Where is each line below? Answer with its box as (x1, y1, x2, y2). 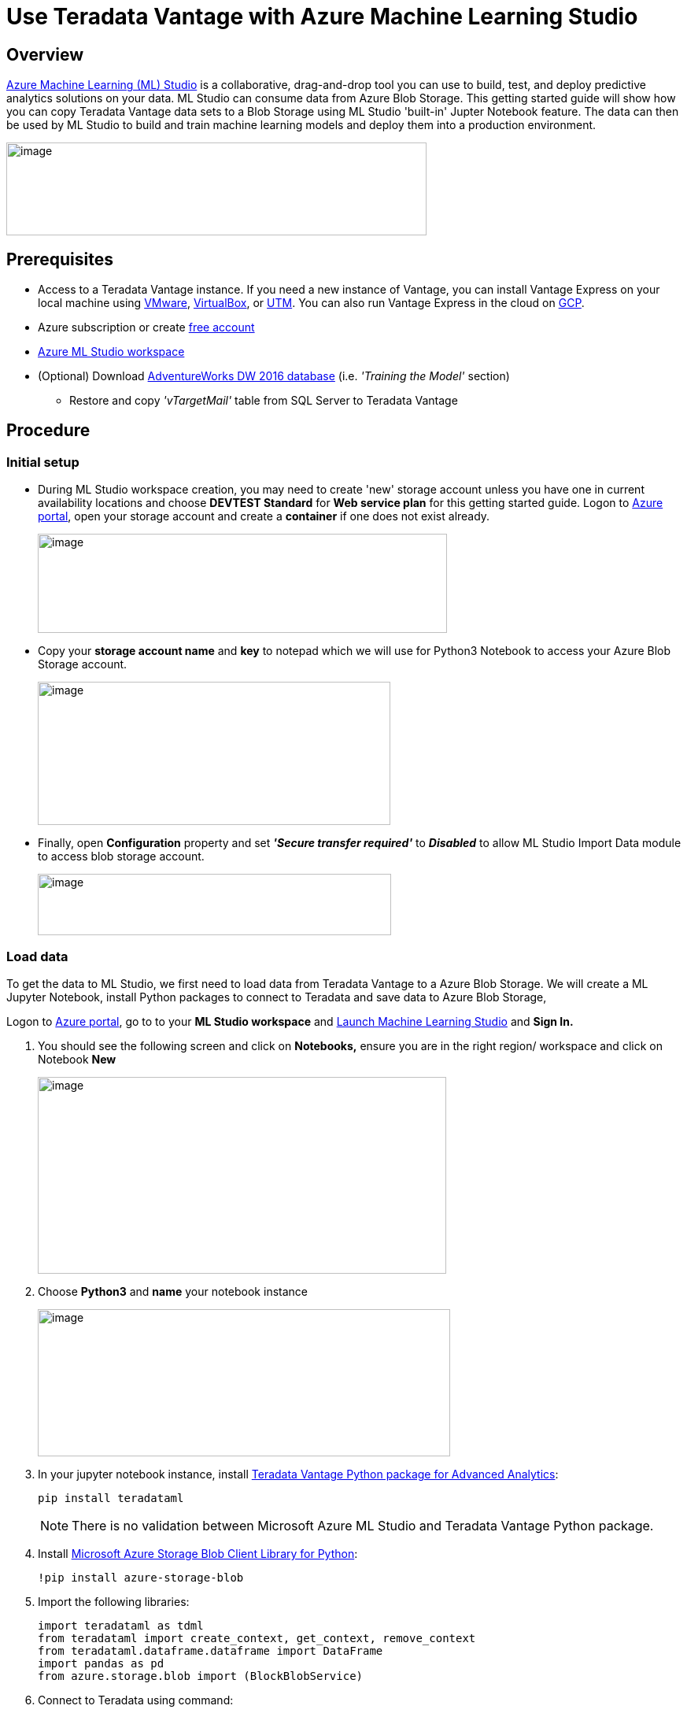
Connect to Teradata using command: (38, 1693, 234, 1707)
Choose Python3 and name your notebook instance (38, 1284, 308, 1298)
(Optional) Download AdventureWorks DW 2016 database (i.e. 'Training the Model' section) (38, 369, 510, 383)
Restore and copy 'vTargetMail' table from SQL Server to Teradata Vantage (69, 394, 458, 408)
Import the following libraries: (38, 1594, 190, 1608)
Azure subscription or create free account (38, 320, 255, 335)
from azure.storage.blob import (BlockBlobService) (38, 1669, 364, 1682)
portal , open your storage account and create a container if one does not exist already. (38, 509, 490, 524)
